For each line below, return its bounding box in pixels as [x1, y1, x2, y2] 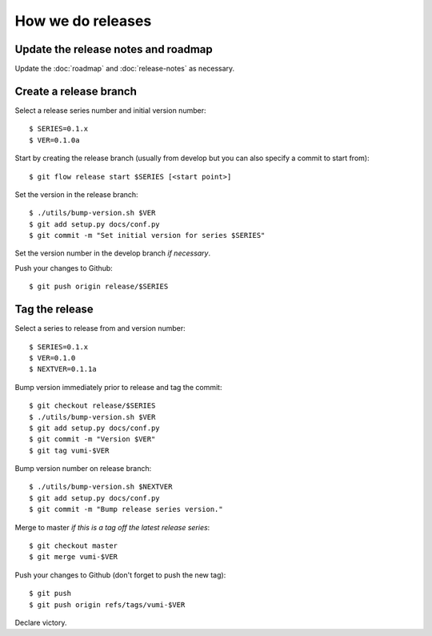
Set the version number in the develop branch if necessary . [14, 248, 211, 258]
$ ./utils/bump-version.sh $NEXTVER [29, 482, 173, 492]
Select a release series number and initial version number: [14, 105, 206, 115]
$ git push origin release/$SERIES [29, 282, 169, 292]
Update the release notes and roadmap [14, 42, 214, 56]
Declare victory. [14, 618, 67, 627]
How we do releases [14, 12, 152, 30]
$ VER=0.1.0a [29, 135, 80, 144]
